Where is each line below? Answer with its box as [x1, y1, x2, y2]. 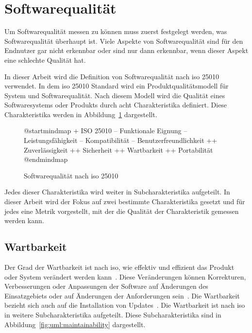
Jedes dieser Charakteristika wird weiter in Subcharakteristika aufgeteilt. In [4, 187, 230, 197]
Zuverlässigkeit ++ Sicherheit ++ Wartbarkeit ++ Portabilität [24, 144, 213, 155]
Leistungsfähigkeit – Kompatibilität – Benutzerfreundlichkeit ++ [24, 135, 218, 145]
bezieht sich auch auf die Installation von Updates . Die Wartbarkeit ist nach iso [4, 300, 245, 310]
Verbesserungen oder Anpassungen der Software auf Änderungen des [4, 281, 208, 291]
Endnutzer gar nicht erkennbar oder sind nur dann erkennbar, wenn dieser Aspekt [4, 45, 249, 55]
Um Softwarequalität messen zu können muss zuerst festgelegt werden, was [4, 26, 227, 36]
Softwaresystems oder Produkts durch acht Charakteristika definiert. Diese [4, 100, 227, 110]
